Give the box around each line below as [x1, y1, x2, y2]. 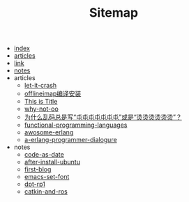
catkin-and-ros [24, 187, 68, 196]
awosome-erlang [24, 128, 74, 137]
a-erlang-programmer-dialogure [24, 136, 117, 144]
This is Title [24, 98, 58, 106]
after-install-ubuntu [24, 158, 80, 166]
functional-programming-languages [24, 121, 128, 130]
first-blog [24, 165, 52, 173]
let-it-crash [24, 81, 57, 90]
